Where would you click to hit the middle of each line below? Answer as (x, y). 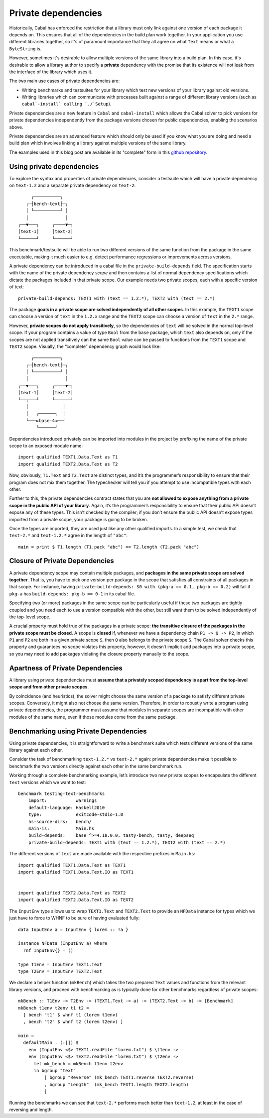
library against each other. (36, 750)
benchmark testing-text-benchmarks (62, 793)
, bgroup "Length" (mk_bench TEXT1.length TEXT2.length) (116, 1084)
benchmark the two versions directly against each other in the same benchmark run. (96, 766)
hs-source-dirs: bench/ (60, 822)
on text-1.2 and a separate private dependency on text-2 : (72, 185)
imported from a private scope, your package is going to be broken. (79, 519)
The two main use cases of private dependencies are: (64, 81)
